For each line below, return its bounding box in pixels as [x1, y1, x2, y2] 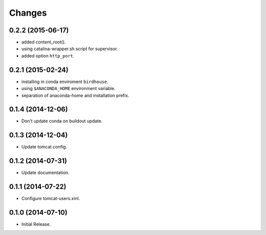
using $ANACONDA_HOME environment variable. [21, 86, 116, 91]
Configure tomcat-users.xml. [21, 196, 80, 202]
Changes [9, 7, 47, 18]
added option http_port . [21, 53, 75, 59]
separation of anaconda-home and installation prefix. [21, 92, 130, 98]
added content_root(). [21, 39, 66, 45]
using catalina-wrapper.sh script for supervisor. [21, 46, 118, 52]
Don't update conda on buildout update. [21, 118, 103, 124]
